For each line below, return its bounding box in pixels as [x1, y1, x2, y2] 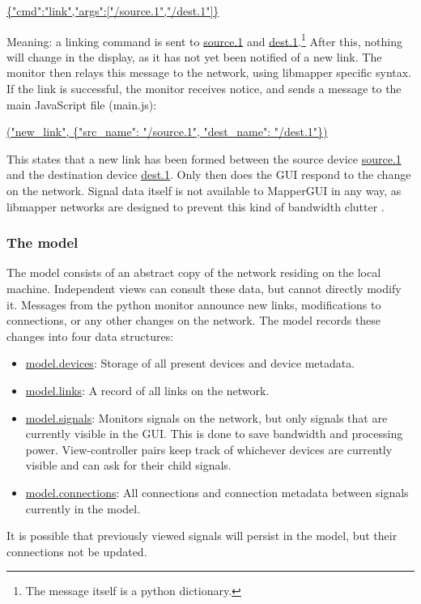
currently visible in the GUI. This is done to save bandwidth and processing [25, 425, 403, 442]
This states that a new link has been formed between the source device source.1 [6, 150, 402, 167]
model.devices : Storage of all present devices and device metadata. [25, 355, 355, 372]
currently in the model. [25, 500, 141, 517]
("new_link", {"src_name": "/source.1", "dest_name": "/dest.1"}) [6, 123, 328, 140]
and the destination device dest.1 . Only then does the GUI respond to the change [6, 166, 411, 183]
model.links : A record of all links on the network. [25, 381, 270, 398]
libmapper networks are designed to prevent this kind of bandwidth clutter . [6, 198, 385, 215]
